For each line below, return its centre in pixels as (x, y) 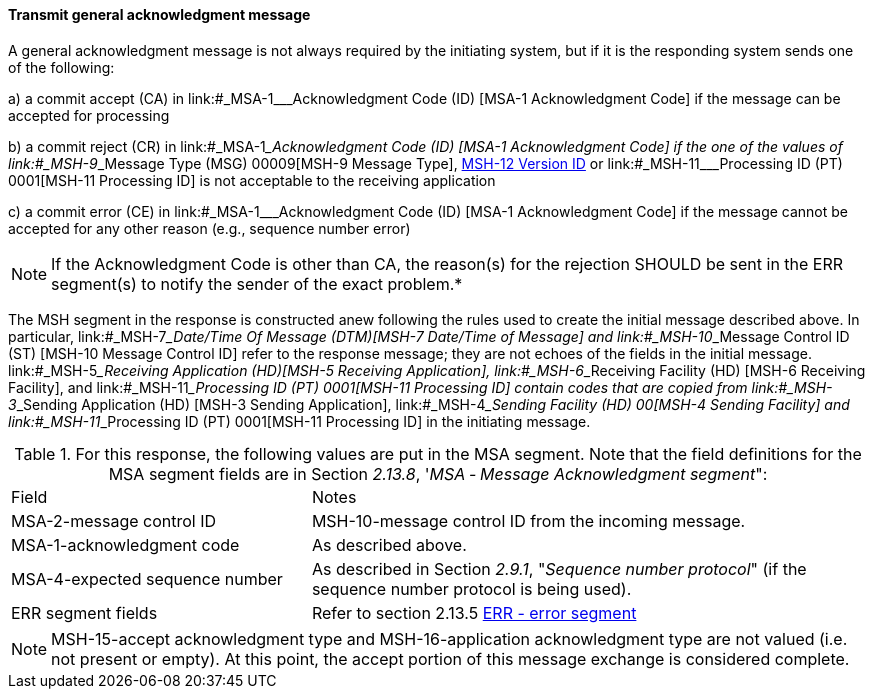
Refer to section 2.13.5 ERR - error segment (474, 612)
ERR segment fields (84, 612)
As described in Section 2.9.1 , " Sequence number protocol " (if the (559, 568)
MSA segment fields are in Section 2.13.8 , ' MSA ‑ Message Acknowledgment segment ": (438, 473)
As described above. (389, 544)
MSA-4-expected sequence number (147, 578)
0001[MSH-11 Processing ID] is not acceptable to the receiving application (252, 180)
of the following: (61, 67)
